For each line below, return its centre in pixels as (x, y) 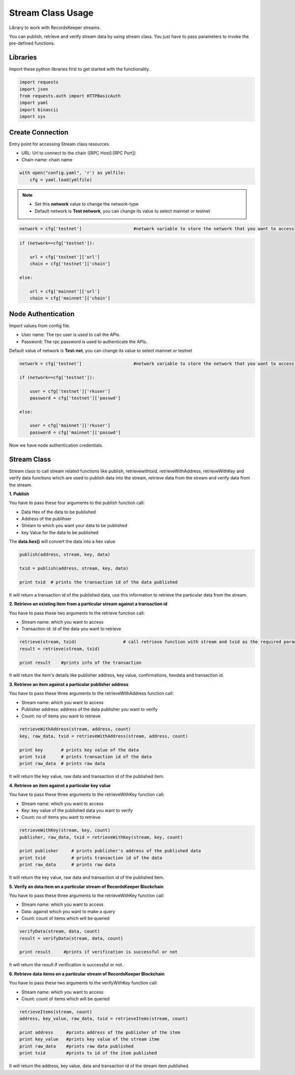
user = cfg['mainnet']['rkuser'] (70, 426)
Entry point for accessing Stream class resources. (59, 144)
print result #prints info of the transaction (80, 662)
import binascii (39, 110)
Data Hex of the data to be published (59, 512)
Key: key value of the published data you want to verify (77, 810)
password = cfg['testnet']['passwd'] (75, 398)
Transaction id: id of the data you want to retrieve (71, 629)
